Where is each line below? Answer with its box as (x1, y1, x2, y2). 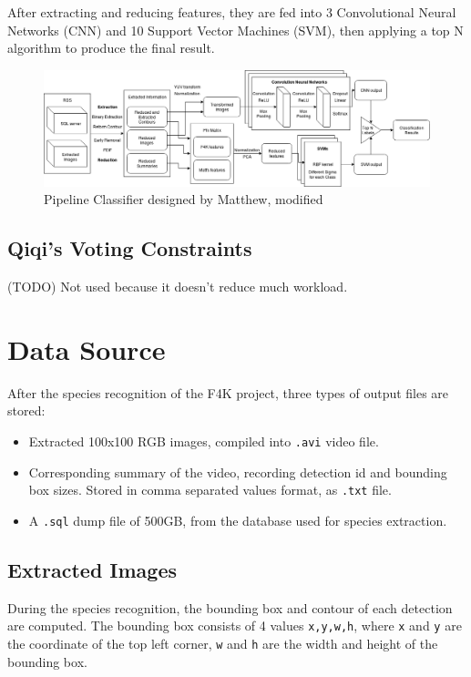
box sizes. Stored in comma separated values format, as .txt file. (28, 480, 392, 499)
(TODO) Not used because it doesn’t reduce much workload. (7, 277, 348, 296)
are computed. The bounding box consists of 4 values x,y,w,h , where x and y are (7, 616, 462, 635)
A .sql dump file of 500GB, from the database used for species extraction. (28, 510, 447, 529)
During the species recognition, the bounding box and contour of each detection (7, 598, 453, 617)
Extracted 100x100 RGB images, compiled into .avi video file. (28, 432, 379, 451)
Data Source (7, 330, 166, 367)
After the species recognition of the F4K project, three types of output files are (7, 383, 449, 402)
